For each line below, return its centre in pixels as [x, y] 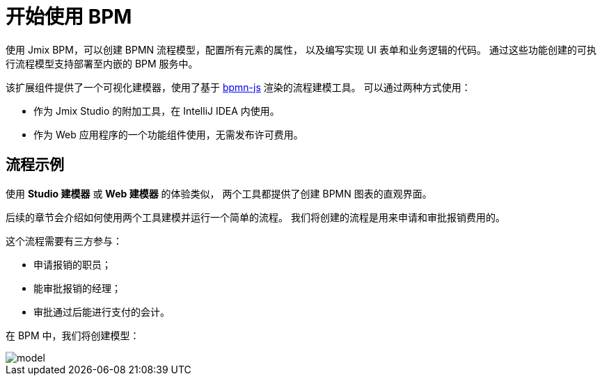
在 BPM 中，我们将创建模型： [73, 335]
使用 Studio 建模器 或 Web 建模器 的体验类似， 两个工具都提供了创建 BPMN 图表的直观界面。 [219, 193]
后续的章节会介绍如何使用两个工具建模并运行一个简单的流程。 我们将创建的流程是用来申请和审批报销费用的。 [255, 217]
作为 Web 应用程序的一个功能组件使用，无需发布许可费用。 [168, 134]
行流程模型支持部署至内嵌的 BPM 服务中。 [102, 63]
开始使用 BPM [69, 17]
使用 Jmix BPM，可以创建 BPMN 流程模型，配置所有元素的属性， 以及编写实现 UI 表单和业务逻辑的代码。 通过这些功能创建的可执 [301, 49]
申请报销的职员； [72, 264]
